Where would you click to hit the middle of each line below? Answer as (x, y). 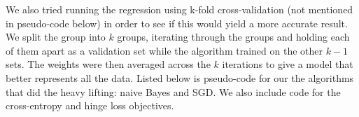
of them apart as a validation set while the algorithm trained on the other (164, 50)
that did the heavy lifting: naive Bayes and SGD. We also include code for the (173, 91)
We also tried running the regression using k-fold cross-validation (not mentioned (179, 9)
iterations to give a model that (288, 64)
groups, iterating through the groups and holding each (233, 37)
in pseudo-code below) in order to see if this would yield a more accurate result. (177, 23)
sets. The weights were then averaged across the (108, 64)
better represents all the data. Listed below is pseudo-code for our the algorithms (180, 77)
